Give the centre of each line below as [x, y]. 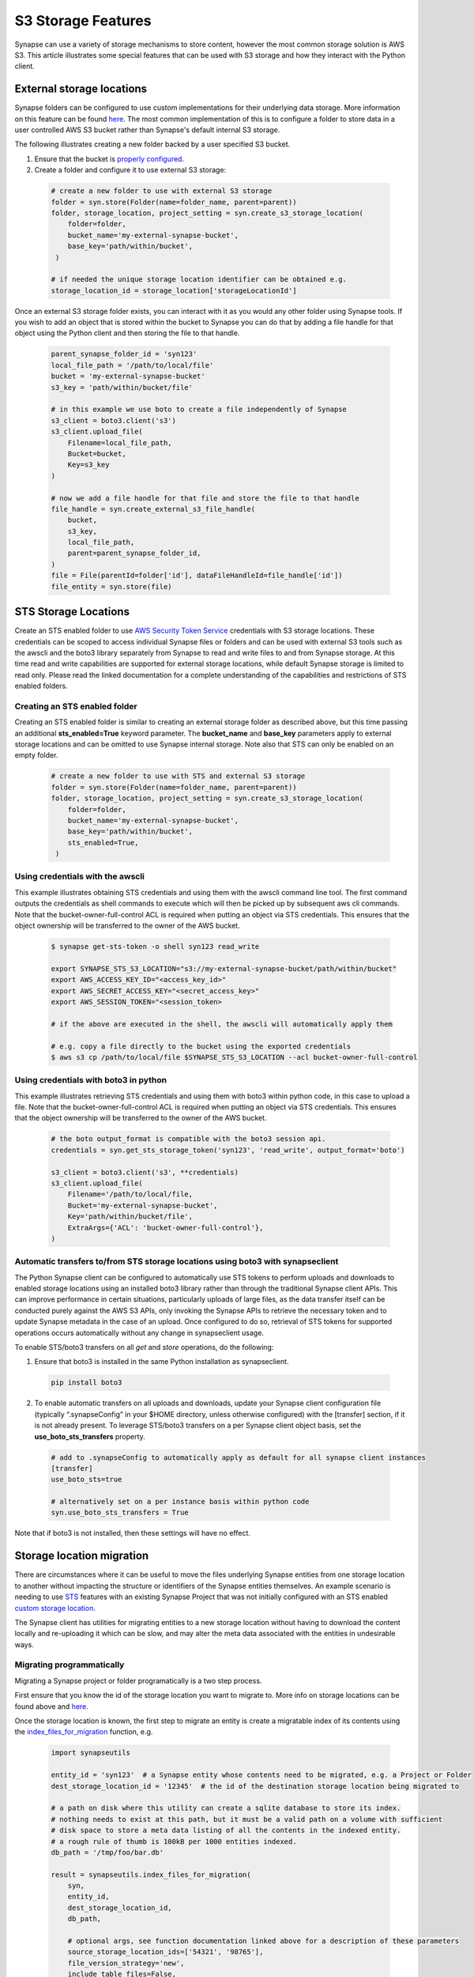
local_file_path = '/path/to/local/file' [132, 365]
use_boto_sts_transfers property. [90, 1436]
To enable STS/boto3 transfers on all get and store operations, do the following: [144, 1348]
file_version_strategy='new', [126, 1963]
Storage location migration [82, 1556]
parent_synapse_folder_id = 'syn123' [124, 354]
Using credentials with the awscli [80, 876]
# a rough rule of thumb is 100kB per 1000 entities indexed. [174, 1841]
